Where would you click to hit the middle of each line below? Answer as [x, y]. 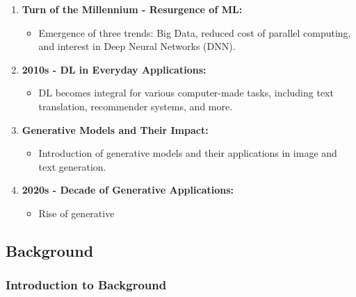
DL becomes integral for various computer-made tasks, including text [186, 93]
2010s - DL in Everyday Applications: [114, 69]
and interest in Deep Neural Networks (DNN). [137, 46]
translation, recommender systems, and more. [136, 106]
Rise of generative [76, 213]
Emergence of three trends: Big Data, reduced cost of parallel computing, [195, 32]
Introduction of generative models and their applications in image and [188, 153]
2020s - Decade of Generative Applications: [128, 190]
